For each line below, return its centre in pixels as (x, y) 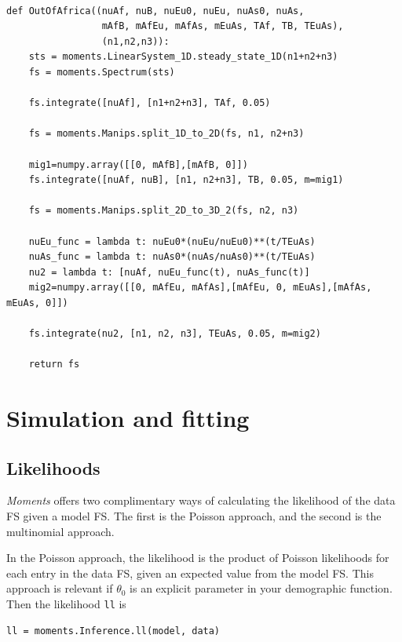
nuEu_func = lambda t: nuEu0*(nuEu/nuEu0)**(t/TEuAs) (172, 241)
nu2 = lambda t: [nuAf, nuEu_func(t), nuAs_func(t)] (169, 272)
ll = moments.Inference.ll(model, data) (113, 631)
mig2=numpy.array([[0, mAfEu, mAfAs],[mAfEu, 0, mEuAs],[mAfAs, (200, 288)
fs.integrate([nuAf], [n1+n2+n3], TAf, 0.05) (150, 103)
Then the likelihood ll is (66, 603)
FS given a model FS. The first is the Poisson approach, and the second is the (194, 516)
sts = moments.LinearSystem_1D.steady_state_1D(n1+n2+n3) (183, 57)
